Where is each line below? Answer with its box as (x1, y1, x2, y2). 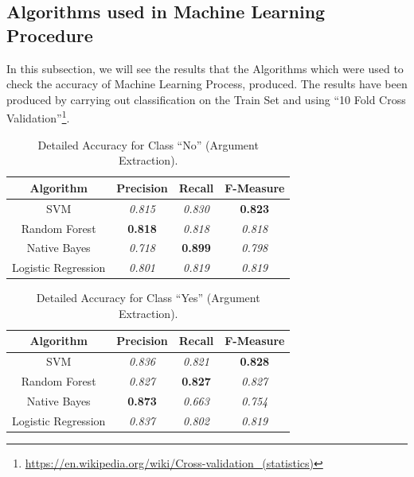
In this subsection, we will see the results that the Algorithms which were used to (6, 60, 404, 76)
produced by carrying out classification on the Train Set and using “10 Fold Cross (6, 91, 406, 107)
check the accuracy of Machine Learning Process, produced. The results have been (6, 76, 408, 92)
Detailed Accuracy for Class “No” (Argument (37, 136, 259, 153)
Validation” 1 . (6, 107, 70, 126)
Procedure (6, 22, 93, 47)
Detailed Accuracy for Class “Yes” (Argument (36, 289, 260, 306)
